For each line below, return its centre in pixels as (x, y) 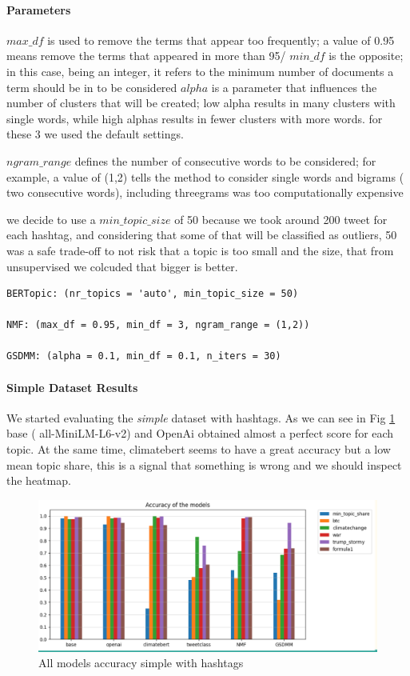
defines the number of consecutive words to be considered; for (225, 160)
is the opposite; (366, 56)
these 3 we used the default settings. (95, 134)
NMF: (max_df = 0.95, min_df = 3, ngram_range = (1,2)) (158, 325)
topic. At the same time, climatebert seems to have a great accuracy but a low (199, 449)
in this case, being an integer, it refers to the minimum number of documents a (200, 71)
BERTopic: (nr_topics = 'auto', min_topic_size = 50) (153, 294)
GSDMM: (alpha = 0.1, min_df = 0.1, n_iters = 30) (144, 356)
